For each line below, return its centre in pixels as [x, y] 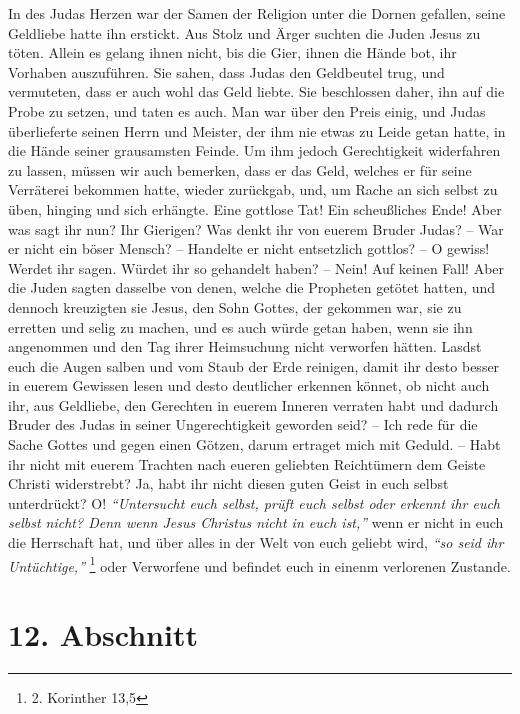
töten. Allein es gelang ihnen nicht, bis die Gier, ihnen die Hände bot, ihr [232, 52]
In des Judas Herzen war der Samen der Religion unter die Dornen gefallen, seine [257, 13]
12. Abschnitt [103, 634]
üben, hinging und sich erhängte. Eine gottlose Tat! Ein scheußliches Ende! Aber [255, 208]
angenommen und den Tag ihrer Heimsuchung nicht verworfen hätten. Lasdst [245, 346]
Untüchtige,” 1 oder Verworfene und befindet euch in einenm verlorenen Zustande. [259, 564]
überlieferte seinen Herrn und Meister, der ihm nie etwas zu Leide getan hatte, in [257, 130]
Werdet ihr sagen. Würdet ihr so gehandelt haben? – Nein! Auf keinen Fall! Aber [256, 267]
